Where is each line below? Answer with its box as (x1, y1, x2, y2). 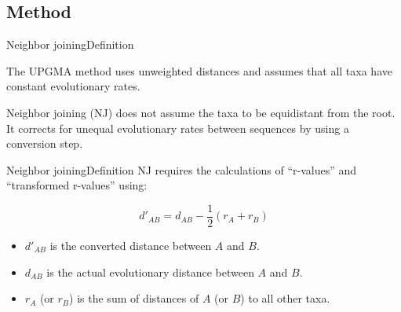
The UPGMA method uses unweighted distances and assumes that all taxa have (6, 62, 392, 79)
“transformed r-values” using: (6, 177, 148, 193)
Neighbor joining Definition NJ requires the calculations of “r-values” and (6, 161, 357, 178)
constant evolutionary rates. (6, 78, 140, 94)
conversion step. (6, 135, 83, 152)
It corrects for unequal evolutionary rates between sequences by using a (6, 119, 349, 136)
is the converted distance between (49, 237, 212, 254)
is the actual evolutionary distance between (46, 263, 254, 280)
